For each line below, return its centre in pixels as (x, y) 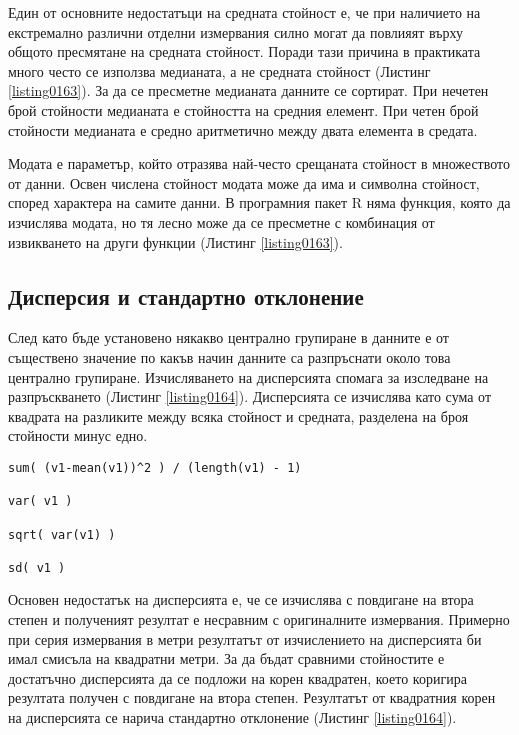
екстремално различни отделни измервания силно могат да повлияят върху (235, 31)
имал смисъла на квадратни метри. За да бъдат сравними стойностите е (226, 658)
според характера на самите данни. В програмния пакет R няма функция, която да (259, 202)
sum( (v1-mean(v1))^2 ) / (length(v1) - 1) (155, 467)
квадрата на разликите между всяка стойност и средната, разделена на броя (238, 415)
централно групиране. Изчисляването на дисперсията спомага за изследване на (248, 376)
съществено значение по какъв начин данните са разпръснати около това (229, 356)
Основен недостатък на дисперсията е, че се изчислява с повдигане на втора (241, 599)
